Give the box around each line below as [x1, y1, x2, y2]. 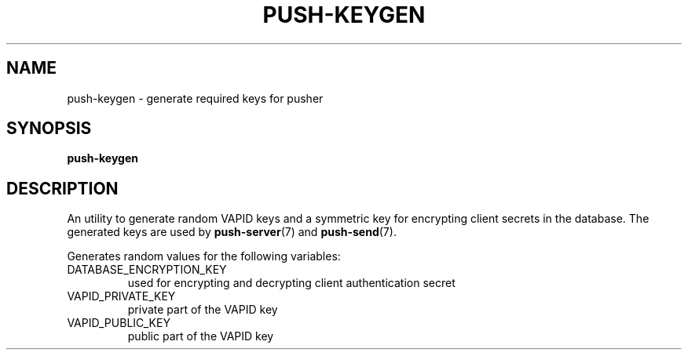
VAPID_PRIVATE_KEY [67, 289, 176, 303]
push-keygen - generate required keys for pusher [67, 91, 324, 105]
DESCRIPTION [6, 178, 119, 198]
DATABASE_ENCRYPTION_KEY [67, 263, 227, 277]
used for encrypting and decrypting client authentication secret [127, 276, 456, 290]
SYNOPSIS [6, 118, 92, 139]
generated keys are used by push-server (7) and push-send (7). [67, 225, 397, 239]
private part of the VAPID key [127, 303, 278, 317]
